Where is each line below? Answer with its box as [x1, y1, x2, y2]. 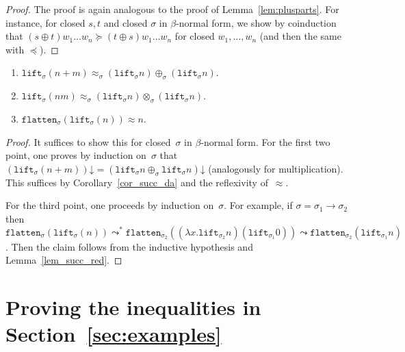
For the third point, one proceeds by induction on [5, 198, 214, 212]
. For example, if [224, 198, 293, 212]
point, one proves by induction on [5, 148, 146, 162]
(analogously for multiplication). [208, 161, 343, 175]
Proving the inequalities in [5, 292, 261, 320]
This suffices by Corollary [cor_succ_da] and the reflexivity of [5, 175, 268, 189]
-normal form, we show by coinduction [176, 15, 337, 29]
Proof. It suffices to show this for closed [5, 134, 171, 149]
